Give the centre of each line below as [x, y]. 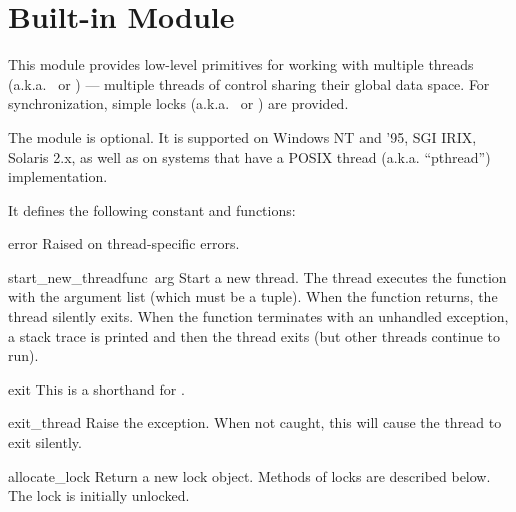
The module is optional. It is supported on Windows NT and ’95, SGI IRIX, [242, 136]
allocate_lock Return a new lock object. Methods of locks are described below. [249, 475]
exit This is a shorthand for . [96, 388]
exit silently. [45, 442]
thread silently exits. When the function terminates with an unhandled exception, [258, 316]
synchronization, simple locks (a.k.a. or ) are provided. [178, 103]
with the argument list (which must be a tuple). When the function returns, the [253, 296]
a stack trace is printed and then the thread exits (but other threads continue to [254, 335]
